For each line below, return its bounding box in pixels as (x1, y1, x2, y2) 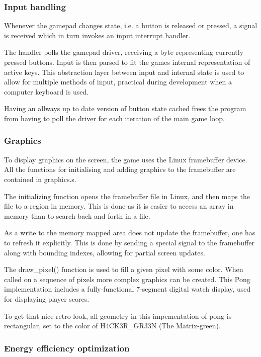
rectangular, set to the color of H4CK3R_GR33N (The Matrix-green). (4, 320, 221, 331)
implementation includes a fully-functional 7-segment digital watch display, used (4, 284, 251, 294)
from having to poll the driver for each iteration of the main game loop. (4, 113, 225, 123)
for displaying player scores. (4, 293, 90, 304)
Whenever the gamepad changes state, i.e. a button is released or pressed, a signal (4, 20, 257, 31)
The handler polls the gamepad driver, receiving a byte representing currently (4, 47, 244, 57)
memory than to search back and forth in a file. (4, 210, 150, 221)
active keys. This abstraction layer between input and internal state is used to (4, 66, 244, 77)
